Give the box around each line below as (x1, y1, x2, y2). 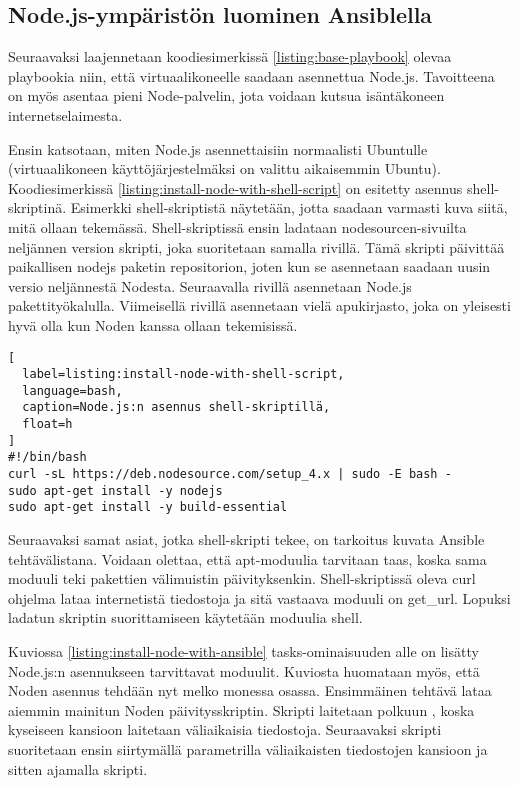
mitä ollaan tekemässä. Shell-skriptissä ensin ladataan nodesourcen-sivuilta (8, 216, 467, 237)
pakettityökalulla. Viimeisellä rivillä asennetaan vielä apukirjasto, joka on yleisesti (8, 295, 511, 316)
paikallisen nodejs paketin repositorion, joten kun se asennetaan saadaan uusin (8, 256, 491, 277)
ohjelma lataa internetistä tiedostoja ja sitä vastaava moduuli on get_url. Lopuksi (8, 587, 511, 608)
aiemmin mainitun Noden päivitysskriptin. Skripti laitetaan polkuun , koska (8, 699, 475, 720)
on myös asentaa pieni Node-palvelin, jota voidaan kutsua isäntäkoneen (8, 85, 445, 106)
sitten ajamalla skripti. (8, 758, 148, 779)
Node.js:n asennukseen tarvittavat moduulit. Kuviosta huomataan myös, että (8, 660, 480, 681)
